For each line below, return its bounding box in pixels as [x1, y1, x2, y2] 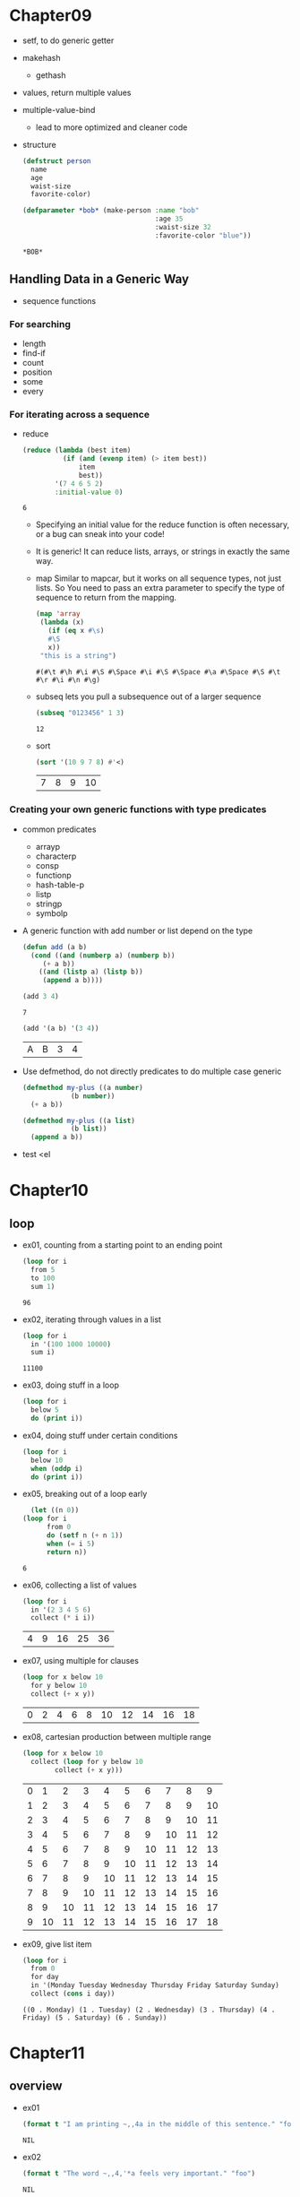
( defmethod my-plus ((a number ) [21, 1083, 143, 1092]
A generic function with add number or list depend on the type [21, 925, 253, 936]
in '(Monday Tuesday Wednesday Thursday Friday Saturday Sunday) [30, 1981, 279, 1990]
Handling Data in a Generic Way [9, 272, 190, 287]
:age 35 [155, 214, 184, 224]
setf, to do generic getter [21, 35, 115, 46]
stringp [35, 898, 63, 909]
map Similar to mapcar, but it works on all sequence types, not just [35, 573, 282, 584]
